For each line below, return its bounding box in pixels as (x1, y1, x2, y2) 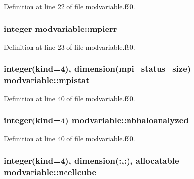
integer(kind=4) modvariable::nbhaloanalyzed (4, 114, 189, 126)
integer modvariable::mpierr (4, 22, 117, 34)
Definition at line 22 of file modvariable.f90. (4, 1, 135, 11)
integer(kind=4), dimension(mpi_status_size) (4, 62, 191, 75)
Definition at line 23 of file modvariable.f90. (4, 41, 135, 52)
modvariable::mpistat (4, 74, 90, 86)
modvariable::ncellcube (4, 165, 97, 178)
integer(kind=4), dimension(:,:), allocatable (4, 154, 179, 166)
